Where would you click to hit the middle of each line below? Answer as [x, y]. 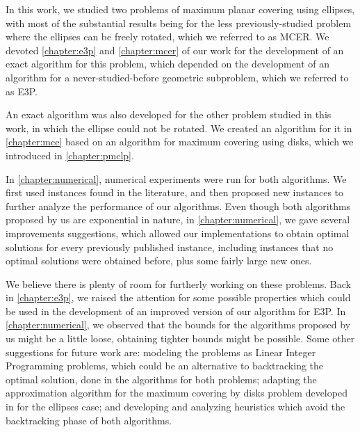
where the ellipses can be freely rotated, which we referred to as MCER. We [167, 37]
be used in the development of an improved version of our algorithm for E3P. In [176, 311]
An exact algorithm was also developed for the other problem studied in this [169, 114]
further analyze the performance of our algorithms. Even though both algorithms [178, 206]
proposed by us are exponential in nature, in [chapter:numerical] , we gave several [178, 219]
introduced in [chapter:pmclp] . [70, 155]
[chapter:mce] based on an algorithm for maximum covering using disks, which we [180, 142]
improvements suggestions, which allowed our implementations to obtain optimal [178, 233]
